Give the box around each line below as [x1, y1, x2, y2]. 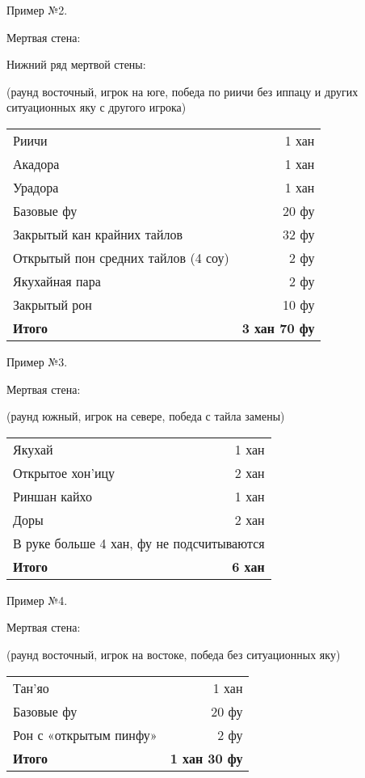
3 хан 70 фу [241, 318, 315, 337]
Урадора [13, 177, 59, 197]
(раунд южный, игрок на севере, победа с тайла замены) [6, 408, 285, 425]
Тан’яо [13, 678, 49, 697]
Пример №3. [6, 353, 68, 370]
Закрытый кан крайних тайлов [13, 224, 183, 243]
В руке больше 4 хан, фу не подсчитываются [13, 533, 265, 552]
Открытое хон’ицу [13, 463, 115, 482]
